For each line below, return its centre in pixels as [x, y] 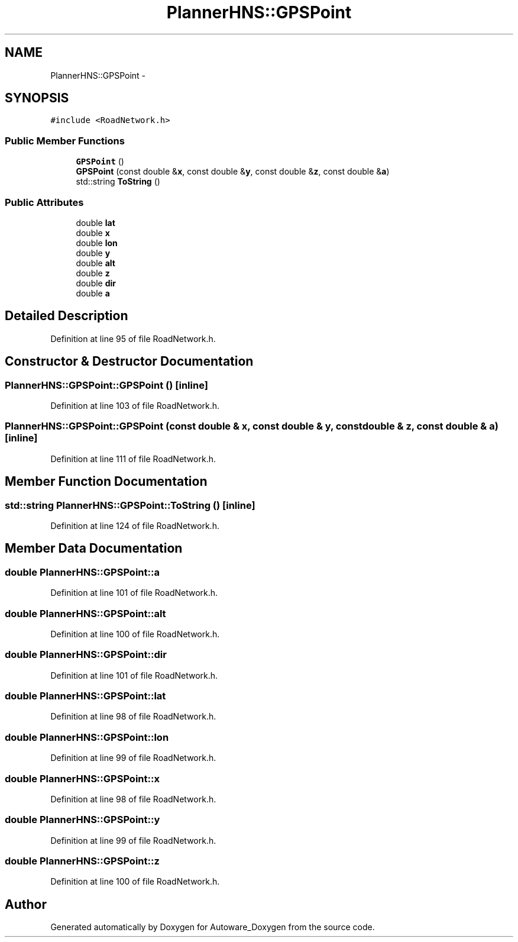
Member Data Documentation [94, 549]
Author [26, 904]
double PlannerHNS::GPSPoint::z [82, 861]
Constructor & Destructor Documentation [129, 362]
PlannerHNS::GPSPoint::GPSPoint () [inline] [106, 385]
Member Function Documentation [106, 482]
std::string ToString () [118, 182]
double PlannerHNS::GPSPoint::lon [87, 737]
